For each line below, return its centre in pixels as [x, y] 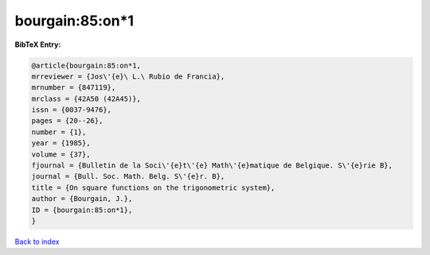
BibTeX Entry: [38, 44]
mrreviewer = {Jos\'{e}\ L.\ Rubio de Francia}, [128, 76]
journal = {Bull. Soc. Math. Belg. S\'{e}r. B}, [128, 176]
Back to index [37, 241]
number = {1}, [59, 132]
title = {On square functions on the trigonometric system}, [153, 187]
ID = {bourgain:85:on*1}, [82, 210]
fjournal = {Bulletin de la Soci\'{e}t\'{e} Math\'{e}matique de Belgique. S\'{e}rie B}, [212, 166]
